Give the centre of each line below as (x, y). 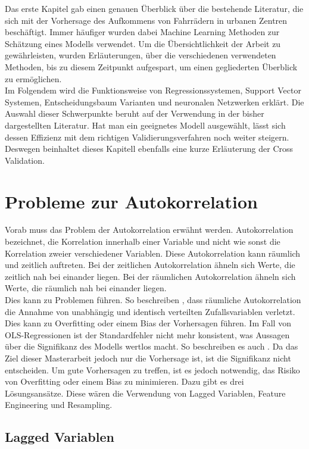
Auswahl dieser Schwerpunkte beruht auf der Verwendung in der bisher (135, 113)
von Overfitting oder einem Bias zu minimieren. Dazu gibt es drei (124, 381)
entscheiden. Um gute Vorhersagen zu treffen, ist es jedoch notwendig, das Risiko (152, 370)
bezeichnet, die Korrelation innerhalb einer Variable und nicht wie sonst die (143, 241)
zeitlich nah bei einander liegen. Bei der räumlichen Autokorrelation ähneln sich (150, 276)
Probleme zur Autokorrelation (131, 201)
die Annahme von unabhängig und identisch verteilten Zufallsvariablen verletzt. (150, 311)
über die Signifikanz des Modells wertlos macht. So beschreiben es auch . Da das (152, 346)
